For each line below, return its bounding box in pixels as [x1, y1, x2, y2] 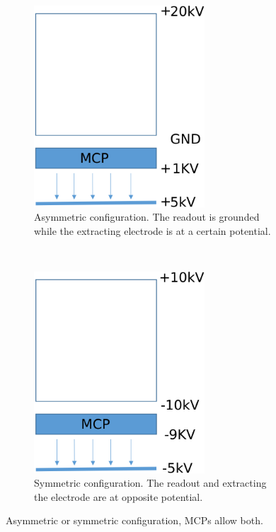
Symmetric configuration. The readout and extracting [34, 475, 267, 490]
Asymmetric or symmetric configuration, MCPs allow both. [6, 513, 263, 528]
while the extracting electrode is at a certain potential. [34, 223, 271, 238]
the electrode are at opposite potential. [34, 489, 203, 504]
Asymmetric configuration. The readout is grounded [34, 209, 260, 224]
